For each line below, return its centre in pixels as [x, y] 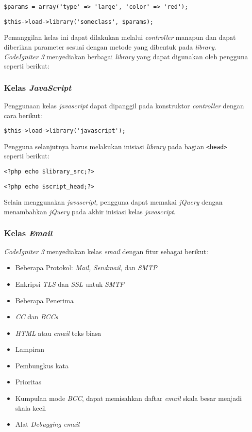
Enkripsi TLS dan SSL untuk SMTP [70, 284]
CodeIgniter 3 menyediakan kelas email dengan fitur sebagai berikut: [106, 251]
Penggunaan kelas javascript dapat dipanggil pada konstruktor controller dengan [124, 105]
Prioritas [28, 382]
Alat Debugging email [47, 424]
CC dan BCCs [37, 317]
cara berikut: [23, 115]
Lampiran [30, 349]
